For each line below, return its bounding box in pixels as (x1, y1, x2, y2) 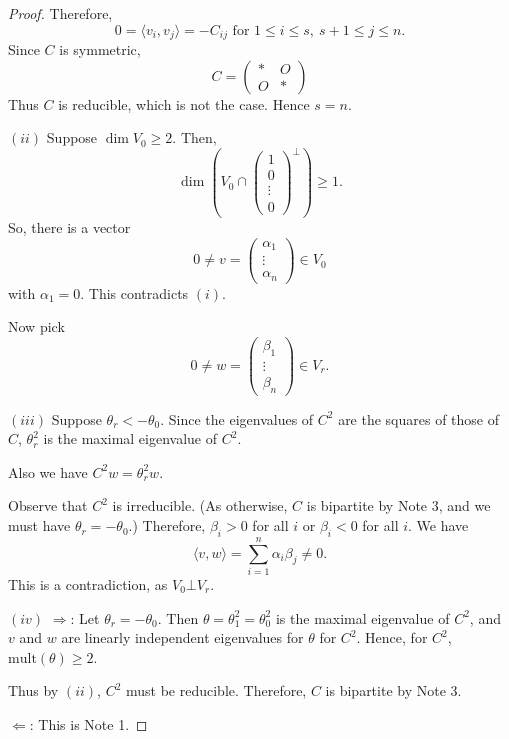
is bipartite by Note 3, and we (306, 495, 491, 516)
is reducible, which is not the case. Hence (58, 93, 310, 114)
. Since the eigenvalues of (160, 408, 314, 429)
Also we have (8, 461, 88, 482)
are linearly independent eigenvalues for (61, 627, 304, 648)
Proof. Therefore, (8, 3, 113, 23)
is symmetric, (59, 39, 141, 60)
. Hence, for (356, 627, 428, 648)
